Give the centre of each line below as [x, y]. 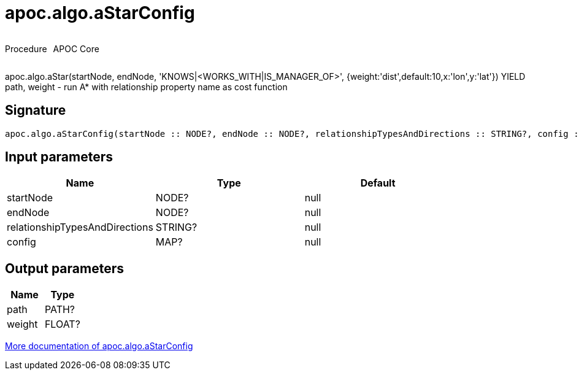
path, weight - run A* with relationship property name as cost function [146, 87]
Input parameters [59, 157]
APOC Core [76, 48]
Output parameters [64, 268]
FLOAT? [62, 324]
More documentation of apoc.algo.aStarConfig [99, 346]
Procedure [26, 48]
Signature [36, 110]
